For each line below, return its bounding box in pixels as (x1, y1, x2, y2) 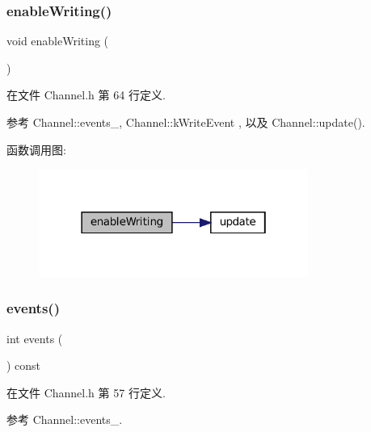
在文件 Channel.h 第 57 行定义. (6, 384, 166, 401)
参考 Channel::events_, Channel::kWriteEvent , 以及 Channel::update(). (6, 114, 365, 130)
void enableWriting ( (6, 32, 109, 49)
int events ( (6, 329, 63, 346)
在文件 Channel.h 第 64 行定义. (6, 86, 166, 103)
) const (6, 357, 41, 374)
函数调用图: (6, 141, 66, 157)
